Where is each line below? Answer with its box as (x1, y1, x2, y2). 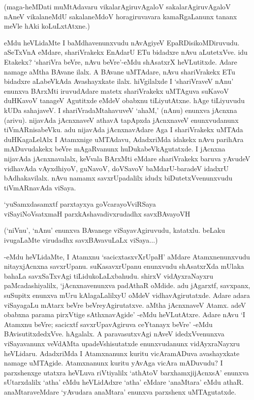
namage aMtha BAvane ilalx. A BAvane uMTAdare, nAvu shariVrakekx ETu (4, 66, 235, 76)
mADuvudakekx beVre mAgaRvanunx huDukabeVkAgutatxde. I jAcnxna (4, 144, 225, 154)
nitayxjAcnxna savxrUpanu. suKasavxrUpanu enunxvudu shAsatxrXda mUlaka (4, 261, 244, 271)
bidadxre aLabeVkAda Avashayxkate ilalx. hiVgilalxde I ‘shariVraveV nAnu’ (4, 76, 234, 86)
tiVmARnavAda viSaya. (4, 182, 76, 192)
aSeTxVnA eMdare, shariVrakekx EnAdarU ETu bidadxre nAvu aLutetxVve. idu (4, 47, 248, 57)
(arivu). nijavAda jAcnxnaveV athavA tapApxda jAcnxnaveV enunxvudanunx (4, 114, 239, 125)
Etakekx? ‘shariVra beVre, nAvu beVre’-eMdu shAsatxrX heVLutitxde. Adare (4, 56, 237, 67)
